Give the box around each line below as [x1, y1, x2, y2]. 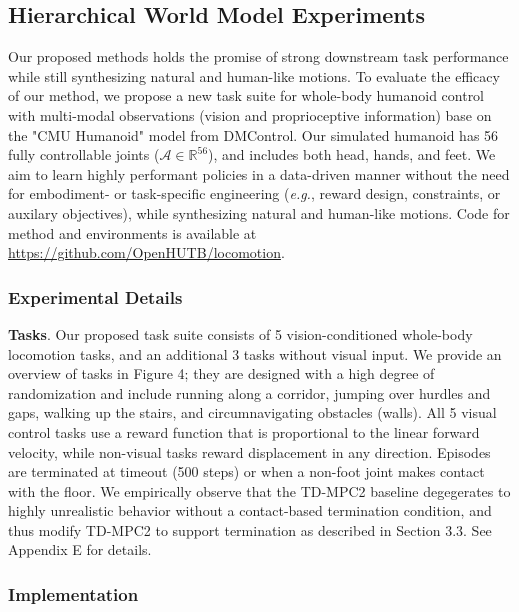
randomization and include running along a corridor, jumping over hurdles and [8, 382, 491, 403]
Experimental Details [8, 284, 183, 309]
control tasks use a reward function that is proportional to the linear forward [8, 421, 480, 442]
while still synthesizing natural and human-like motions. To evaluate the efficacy [8, 65, 500, 86]
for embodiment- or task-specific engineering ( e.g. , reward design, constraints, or [8, 183, 501, 204]
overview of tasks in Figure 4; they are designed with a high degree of [8, 363, 435, 384]
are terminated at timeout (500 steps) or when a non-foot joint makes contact [8, 461, 485, 482]
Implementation [8, 582, 139, 606]
